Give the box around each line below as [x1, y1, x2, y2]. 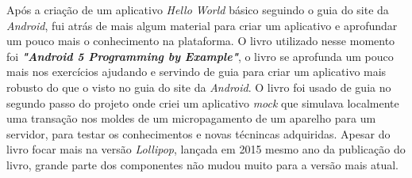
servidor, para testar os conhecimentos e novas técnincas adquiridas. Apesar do [6, 125, 391, 142]
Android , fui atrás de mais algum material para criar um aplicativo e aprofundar [6, 17, 398, 33]
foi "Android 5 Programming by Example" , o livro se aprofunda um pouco [6, 47, 394, 64]
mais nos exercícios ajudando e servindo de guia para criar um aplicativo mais [6, 63, 387, 80]
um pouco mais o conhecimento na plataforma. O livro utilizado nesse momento [6, 32, 395, 49]
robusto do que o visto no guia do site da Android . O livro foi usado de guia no [6, 78, 391, 95]
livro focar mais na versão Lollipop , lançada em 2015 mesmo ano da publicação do [6, 141, 406, 157]
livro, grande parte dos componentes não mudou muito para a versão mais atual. [6, 156, 399, 172]
